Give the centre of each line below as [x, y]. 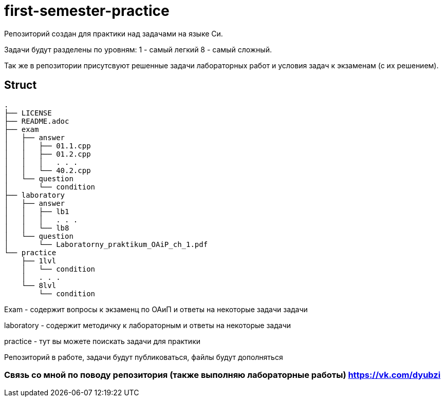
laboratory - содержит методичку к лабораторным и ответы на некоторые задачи [148, 325]
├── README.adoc [37, 121]
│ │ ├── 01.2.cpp [48, 154]
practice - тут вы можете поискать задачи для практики [102, 341]
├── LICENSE [28, 113]
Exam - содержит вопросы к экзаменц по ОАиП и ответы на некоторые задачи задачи [156, 309]
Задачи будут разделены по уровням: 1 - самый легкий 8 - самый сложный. [138, 49]
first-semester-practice [87, 11]
